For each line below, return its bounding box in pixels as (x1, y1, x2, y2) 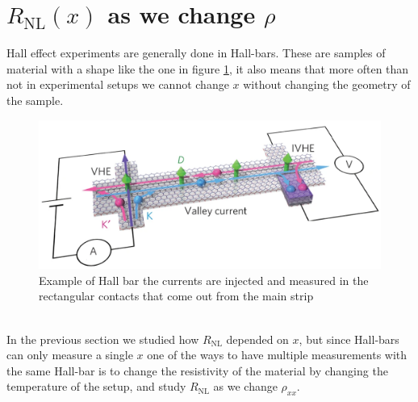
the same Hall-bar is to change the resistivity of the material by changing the (6, 362, 388, 379)
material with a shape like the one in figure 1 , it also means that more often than (6, 60, 409, 77)
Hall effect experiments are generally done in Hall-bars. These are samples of (6, 44, 386, 61)
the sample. (6, 91, 64, 108)
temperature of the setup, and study (6, 378, 186, 395)
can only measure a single (6, 346, 133, 363)
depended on (226, 330, 289, 347)
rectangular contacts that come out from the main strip (39, 287, 314, 304)
